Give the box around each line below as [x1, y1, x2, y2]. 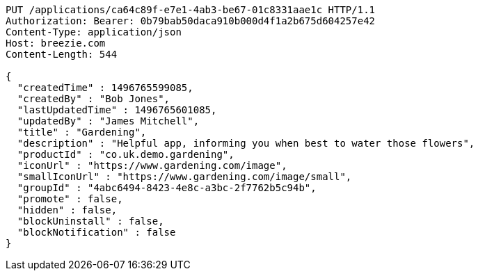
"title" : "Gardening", [17, 127, 147, 138]
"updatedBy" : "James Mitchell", [17, 115, 200, 127]
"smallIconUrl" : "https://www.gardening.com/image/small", [17, 171, 352, 182]
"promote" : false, [17, 193, 123, 204]
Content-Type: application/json [6, 26, 182, 38]
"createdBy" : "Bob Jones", [17, 93, 170, 104]
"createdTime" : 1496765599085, [17, 82, 193, 93]
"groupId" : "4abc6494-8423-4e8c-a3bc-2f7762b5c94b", [17, 182, 317, 193]
